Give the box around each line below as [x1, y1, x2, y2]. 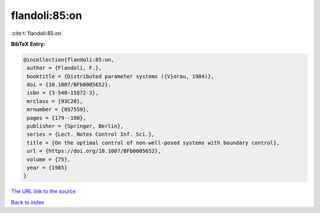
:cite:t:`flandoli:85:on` [11, 30, 63, 37]
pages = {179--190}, [27, 115, 87, 121]
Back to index [11, 199, 44, 206]
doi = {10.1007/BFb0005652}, [27, 81, 111, 88]
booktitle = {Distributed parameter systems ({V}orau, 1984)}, [27, 73, 215, 80]
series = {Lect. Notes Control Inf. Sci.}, [27, 131, 155, 138]
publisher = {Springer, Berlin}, [27, 123, 124, 130]
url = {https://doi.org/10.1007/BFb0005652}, [27, 148, 161, 154]
